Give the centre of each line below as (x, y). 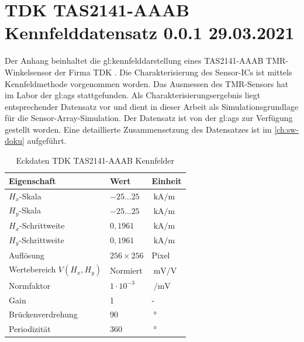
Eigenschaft (32, 180)
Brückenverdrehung (43, 314)
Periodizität (30, 329)
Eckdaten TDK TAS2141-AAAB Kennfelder (95, 160)
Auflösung (27, 255)
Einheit (167, 180)
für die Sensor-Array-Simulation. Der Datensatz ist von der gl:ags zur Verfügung (149, 118)
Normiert (126, 270)
